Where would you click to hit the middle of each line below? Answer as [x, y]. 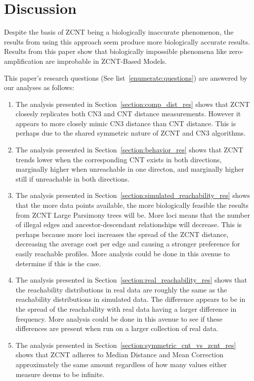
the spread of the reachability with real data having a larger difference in [126, 309]
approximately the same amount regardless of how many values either [121, 364]
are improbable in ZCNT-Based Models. [106, 61]
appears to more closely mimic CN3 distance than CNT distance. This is [126, 123]
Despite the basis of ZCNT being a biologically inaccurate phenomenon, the [119, 32]
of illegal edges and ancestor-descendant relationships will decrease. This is [129, 224]
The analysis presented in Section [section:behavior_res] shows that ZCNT [129, 150]
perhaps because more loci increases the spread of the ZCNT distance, [122, 234]
